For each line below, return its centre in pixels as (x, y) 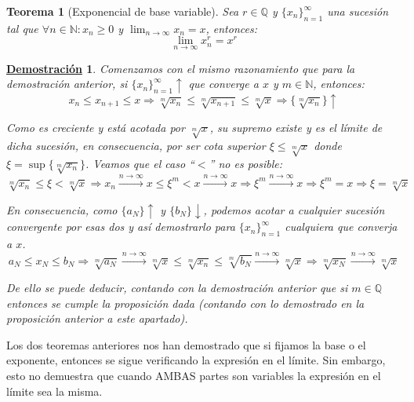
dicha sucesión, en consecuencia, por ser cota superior (136, 146)
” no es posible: (246, 163)
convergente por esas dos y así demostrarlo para (121, 227)
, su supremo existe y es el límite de (296, 128)
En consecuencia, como (62, 209)
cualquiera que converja (341, 227)
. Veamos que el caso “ (140, 163)
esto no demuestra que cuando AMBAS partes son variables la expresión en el (194, 375)
